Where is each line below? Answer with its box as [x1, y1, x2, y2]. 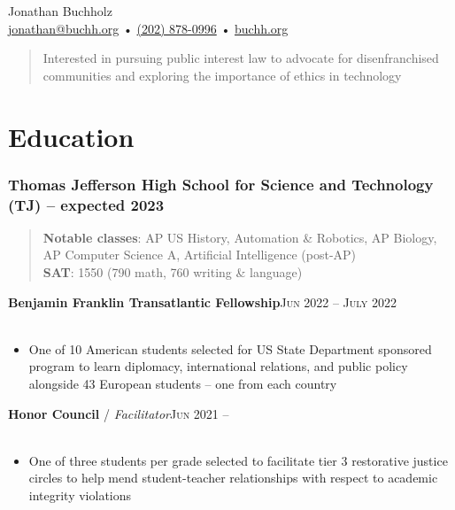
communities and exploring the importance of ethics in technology [42, 66, 402, 84]
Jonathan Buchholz [8, 2, 112, 19]
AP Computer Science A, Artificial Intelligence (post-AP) [42, 245, 357, 264]
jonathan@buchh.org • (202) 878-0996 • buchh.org [8, 19, 289, 37]
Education [8, 118, 135, 154]
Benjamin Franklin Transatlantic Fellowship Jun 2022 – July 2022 [8, 292, 397, 311]
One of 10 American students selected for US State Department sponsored [28, 339, 432, 358]
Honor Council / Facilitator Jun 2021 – [8, 404, 229, 422]
